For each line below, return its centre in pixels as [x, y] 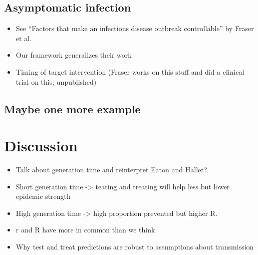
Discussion [41, 146]
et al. [24, 38]
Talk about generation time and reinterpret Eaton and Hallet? [111, 170]
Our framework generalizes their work [74, 55]
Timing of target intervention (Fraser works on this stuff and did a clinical [130, 71]
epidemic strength [43, 196]
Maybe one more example [72, 108]
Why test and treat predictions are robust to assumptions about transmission [135, 247]
